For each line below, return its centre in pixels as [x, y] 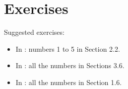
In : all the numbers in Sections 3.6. [70, 65]
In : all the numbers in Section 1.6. [69, 82]
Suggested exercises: [34, 32]
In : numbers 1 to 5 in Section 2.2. [68, 48]
